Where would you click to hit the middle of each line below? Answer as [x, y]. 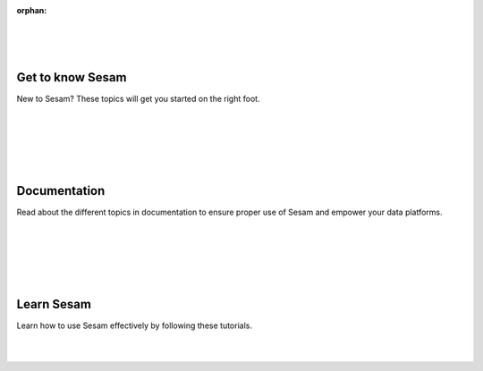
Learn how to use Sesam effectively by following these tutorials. [134, 325]
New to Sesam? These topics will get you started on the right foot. [138, 99]
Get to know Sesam [72, 77]
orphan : [32, 10]
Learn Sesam [54, 304]
